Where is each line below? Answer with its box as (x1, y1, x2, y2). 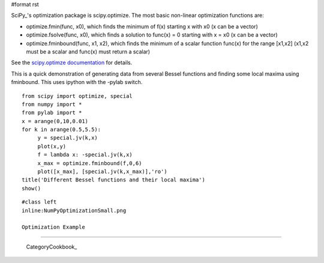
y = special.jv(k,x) (37, 135, 98, 141)
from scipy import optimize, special (22, 92, 133, 99)
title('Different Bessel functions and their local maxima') (22, 177, 205, 183)
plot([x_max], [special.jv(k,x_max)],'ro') (37, 168, 167, 175)
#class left (22, 199, 57, 205)
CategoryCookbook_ (26, 243, 77, 250)
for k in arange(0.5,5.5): (22, 126, 101, 133)
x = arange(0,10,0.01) (22, 118, 89, 124)
